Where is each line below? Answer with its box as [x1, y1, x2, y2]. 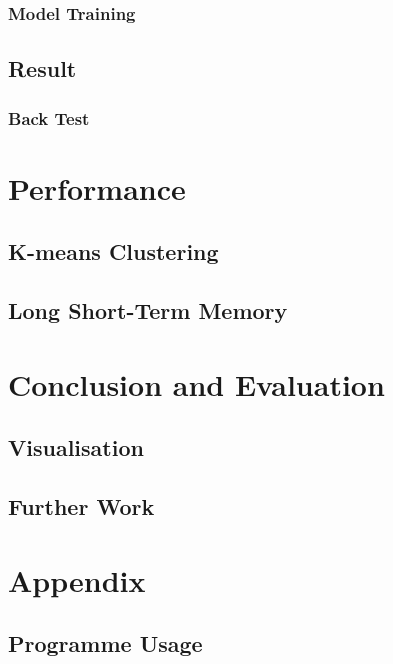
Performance [8, 167, 186, 208]
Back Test [8, 105, 90, 130]
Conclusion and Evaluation [8, 363, 385, 404]
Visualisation [8, 432, 144, 463]
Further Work [8, 490, 155, 521]
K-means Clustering [8, 236, 219, 267]
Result [8, 53, 77, 84]
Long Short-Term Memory [8, 295, 288, 326]
